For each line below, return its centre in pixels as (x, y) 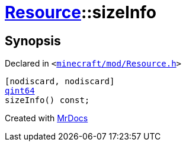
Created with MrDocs (46, 118)
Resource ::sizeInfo (81, 12)
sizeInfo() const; (47, 100)
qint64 (20, 91)
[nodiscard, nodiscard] (60, 82)
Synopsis (33, 41)
